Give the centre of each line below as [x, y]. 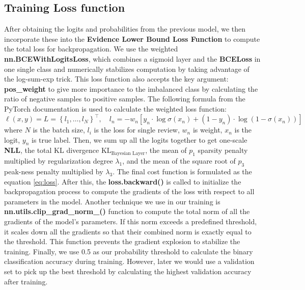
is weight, [207, 130]
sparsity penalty [223, 150]
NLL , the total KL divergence [52, 150]
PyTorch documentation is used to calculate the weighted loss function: [115, 108]
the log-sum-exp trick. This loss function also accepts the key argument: [116, 79]
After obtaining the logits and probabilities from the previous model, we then [125, 29]
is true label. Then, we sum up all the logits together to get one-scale [140, 139]
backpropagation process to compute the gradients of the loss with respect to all [129, 191]
